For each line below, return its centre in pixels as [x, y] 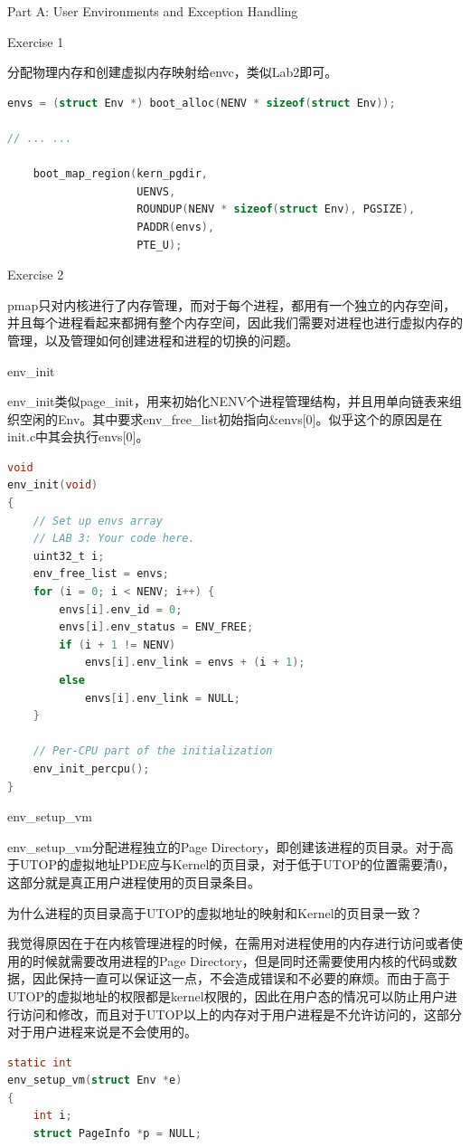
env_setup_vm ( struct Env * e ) [95, 1081]
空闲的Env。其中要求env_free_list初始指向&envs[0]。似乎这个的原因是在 [231, 418]
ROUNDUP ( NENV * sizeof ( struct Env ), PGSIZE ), [276, 209]
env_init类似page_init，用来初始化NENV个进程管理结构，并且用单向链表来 [229, 401]
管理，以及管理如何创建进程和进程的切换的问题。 [153, 340]
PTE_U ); [160, 245]
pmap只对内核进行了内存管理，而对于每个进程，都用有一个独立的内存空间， [232, 304]
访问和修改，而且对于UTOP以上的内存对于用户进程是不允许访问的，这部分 [241, 1014]
